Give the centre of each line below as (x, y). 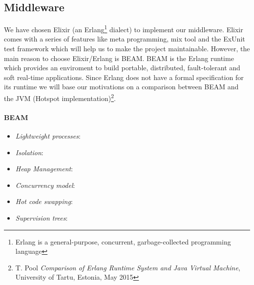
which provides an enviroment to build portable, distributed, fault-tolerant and (122, 68)
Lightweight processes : (48, 136)
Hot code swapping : (44, 201)
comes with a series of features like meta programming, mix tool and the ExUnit (125, 39)
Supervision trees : (42, 218)
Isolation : (29, 152)
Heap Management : (44, 169)
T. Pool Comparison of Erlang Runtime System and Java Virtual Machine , (128, 267)
